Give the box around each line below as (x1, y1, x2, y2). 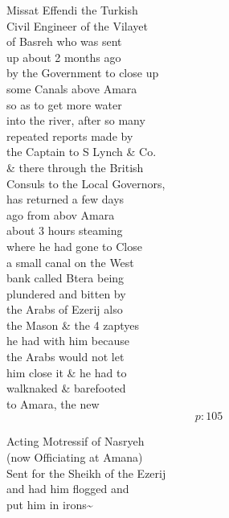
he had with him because (6, 332, 129, 349)
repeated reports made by (6, 127, 133, 144)
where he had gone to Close (6, 237, 142, 254)
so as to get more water (6, 96, 122, 113)
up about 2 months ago (6, 48, 121, 65)
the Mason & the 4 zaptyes (6, 316, 140, 333)
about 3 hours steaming (6, 222, 123, 239)
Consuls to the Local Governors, (6, 175, 166, 191)
